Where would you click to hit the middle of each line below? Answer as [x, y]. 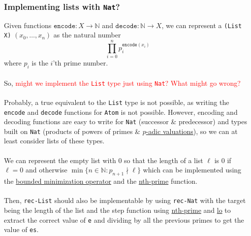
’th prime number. [80, 63]
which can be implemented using [192, 170]
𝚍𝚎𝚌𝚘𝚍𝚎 [126, 26]
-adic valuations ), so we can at [192, 131]
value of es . [21, 229]
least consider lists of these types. [54, 141]
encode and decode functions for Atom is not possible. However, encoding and [121, 112]
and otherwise [46, 170]
